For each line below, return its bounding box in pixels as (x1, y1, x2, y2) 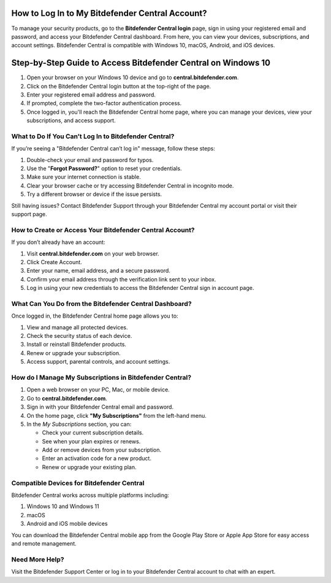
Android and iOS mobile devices (26, 520, 108, 528)
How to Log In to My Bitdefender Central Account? (11, 8, 207, 18)
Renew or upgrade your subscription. (26, 349, 121, 356)
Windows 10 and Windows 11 (26, 503, 99, 510)
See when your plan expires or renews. (42, 437, 141, 445)
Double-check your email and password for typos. (26, 156, 154, 163)
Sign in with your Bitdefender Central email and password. (26, 403, 174, 411)
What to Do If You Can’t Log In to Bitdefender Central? (11, 132, 175, 141)
